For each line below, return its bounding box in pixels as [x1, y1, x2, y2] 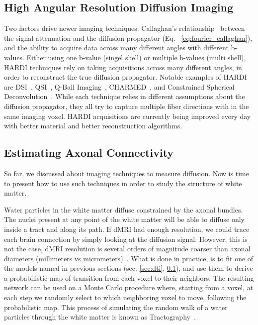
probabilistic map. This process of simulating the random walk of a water [4, 302, 228, 312]
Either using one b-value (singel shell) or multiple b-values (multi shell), [26, 52, 246, 62]
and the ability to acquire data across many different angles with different [4, 42, 229, 53]
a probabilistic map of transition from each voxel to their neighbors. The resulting [4, 272, 254, 283]
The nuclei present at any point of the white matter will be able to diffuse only [4, 214, 245, 224]
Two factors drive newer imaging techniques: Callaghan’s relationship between [4, 23, 245, 33]
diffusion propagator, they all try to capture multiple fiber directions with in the [4, 101, 249, 111]
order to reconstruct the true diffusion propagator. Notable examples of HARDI [4, 72, 247, 82]
